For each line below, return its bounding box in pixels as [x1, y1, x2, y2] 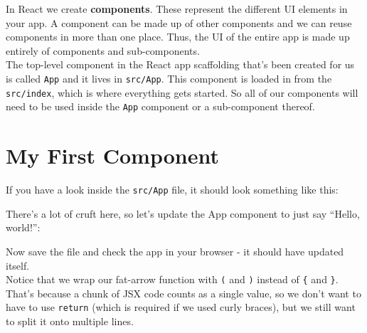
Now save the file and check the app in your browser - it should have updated [6, 243, 344, 258]
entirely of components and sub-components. [6, 43, 200, 58]
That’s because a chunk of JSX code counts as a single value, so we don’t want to [6, 285, 361, 300]
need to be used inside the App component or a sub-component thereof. [6, 99, 315, 114]
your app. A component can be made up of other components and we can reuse [6, 15, 352, 30]
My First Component [6, 141, 219, 170]
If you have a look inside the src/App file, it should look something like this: [6, 182, 339, 197]
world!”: [6, 220, 41, 235]
